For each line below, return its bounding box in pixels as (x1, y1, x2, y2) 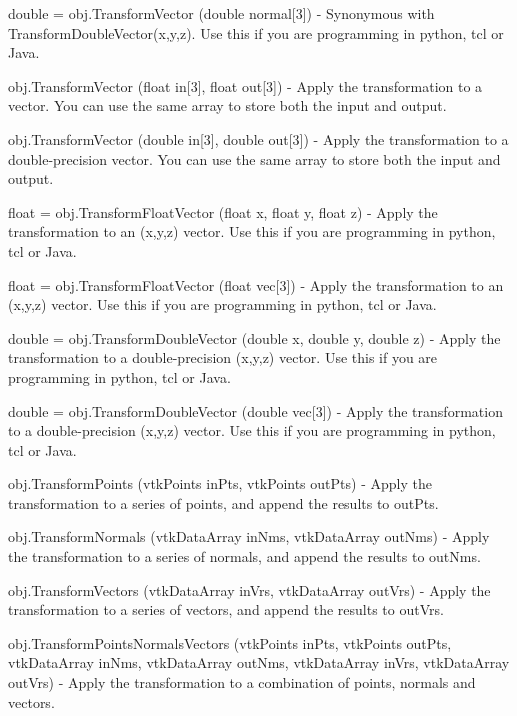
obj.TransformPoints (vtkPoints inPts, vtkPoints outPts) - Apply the (8, 473, 432, 494)
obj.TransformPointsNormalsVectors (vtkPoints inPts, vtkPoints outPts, (8, 632, 452, 653)
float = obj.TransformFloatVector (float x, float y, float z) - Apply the (8, 201, 438, 222)
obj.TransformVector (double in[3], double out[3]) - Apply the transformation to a (8, 128, 509, 149)
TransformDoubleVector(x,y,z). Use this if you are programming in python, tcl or (8, 22, 504, 43)
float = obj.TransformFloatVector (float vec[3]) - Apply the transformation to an (8, 274, 504, 295)
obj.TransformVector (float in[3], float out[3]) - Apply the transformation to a (8, 75, 483, 96)
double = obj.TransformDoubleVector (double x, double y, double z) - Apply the (8, 327, 501, 348)
